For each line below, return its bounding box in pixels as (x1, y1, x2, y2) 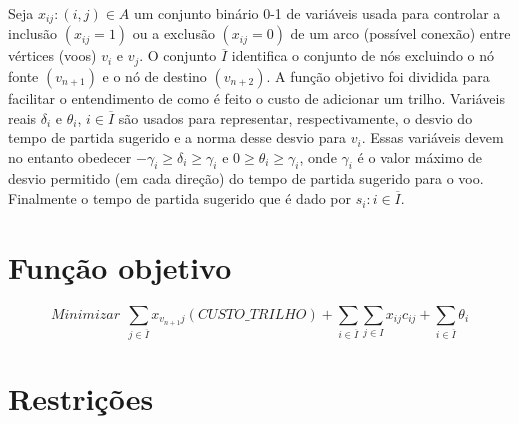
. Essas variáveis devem (361, 127, 504, 148)
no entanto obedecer (8, 146, 132, 167)
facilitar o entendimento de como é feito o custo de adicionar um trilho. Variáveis (8, 87, 505, 108)
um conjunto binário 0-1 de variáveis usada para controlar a (134, 3, 501, 23)
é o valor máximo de (357, 146, 483, 167)
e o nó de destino (102, 65, 207, 86)
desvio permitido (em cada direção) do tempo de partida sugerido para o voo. (8, 168, 484, 189)
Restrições (8, 377, 154, 418)
